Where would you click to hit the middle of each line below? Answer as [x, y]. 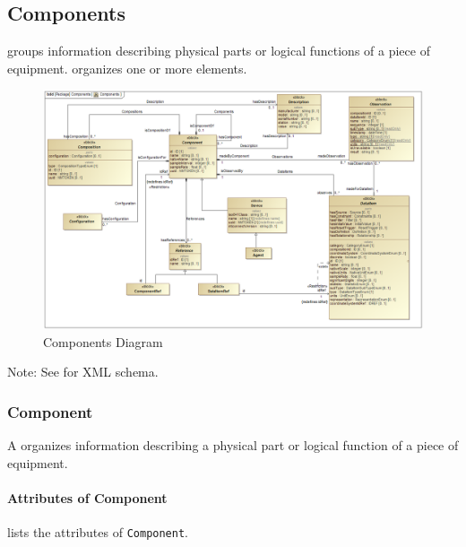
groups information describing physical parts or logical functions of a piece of [219, 51]
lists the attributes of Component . [98, 532]
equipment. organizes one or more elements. [127, 68]
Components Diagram [103, 341]
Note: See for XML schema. [83, 372]
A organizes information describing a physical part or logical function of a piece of [233, 445]
